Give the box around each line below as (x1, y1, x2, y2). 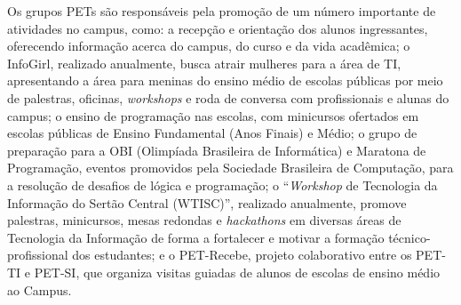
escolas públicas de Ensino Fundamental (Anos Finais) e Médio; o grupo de (7, 124, 417, 142)
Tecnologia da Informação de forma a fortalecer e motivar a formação (7, 228, 385, 246)
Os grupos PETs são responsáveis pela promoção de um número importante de (7, 2, 436, 20)
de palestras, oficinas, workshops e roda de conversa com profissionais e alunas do (7, 88, 449, 107)
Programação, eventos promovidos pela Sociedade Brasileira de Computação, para (7, 158, 454, 177)
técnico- (388, 228, 431, 246)
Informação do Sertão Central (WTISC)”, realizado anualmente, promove (7, 193, 407, 212)
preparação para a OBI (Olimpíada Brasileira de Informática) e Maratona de (7, 140, 426, 159)
